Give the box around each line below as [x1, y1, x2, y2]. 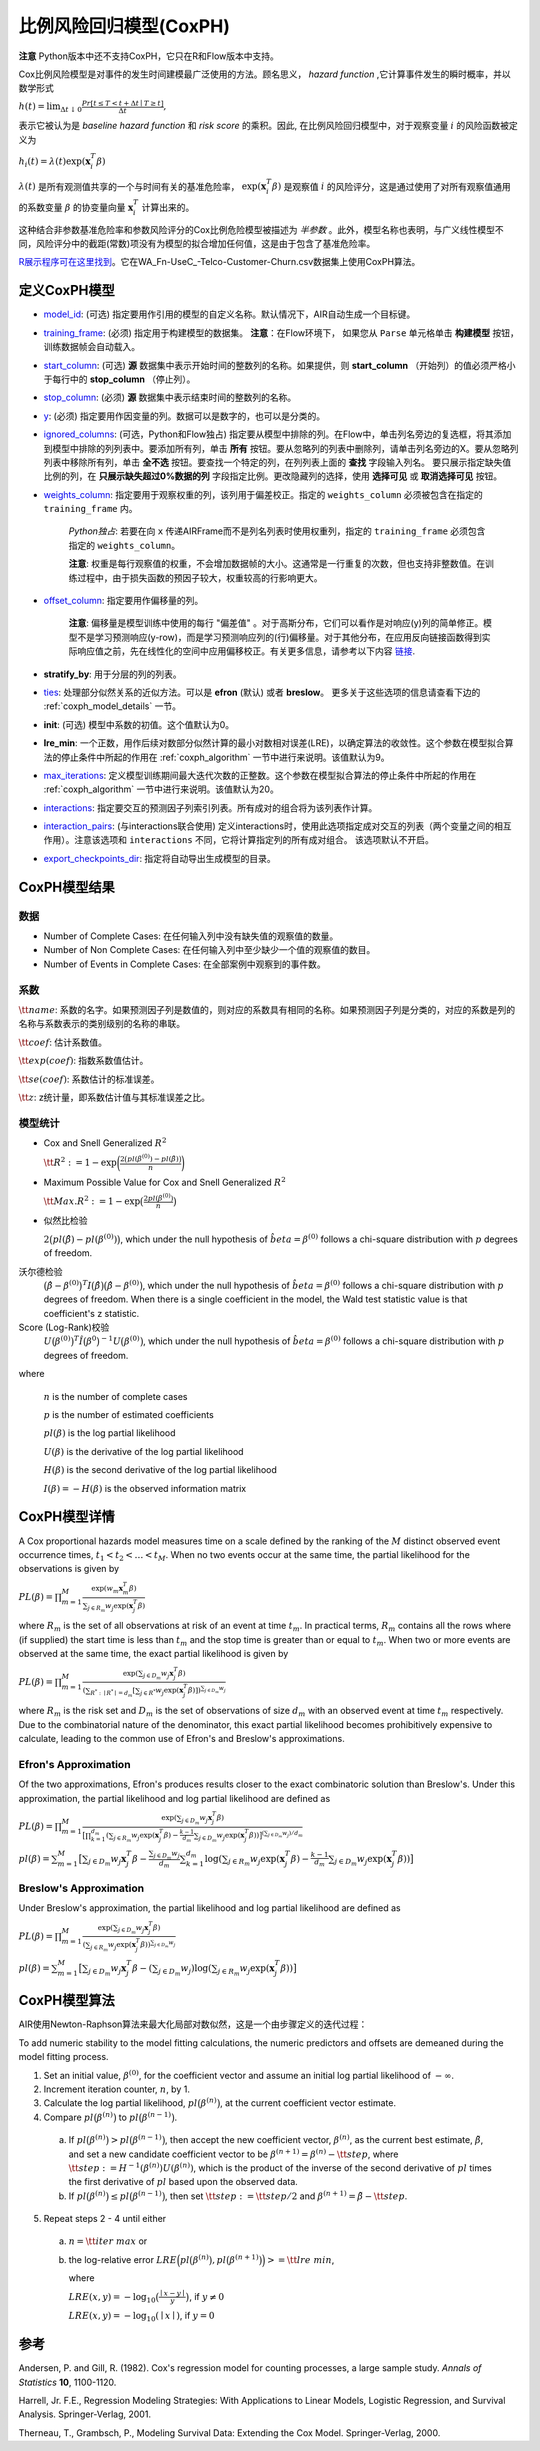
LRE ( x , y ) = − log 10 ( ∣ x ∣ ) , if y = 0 [68, 2310, 215, 2324]
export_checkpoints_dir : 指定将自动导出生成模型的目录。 [43, 852, 277, 864]
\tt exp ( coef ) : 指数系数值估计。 [18, 1055, 149, 1067]
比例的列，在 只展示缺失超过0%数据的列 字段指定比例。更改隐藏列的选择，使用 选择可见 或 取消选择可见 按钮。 [43, 470, 503, 482]
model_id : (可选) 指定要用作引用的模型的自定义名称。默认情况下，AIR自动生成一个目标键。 [43, 308, 416, 320]
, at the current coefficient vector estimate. [220, 2097, 397, 2109]
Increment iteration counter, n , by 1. [43, 2083, 190, 2095]
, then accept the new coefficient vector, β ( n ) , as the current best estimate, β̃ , [165, 2133, 484, 2146]
